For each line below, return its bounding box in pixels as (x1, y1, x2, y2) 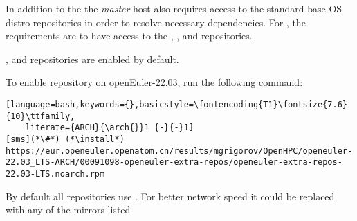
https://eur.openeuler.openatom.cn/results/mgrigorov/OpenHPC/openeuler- (6, 145, 353, 156)
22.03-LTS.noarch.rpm (6, 168, 105, 179)
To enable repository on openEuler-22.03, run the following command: (6, 75, 303, 89)
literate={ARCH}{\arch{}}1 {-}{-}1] (25, 123, 194, 133)
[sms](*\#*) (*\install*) (6, 134, 125, 144)
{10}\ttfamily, (6, 111, 75, 121)
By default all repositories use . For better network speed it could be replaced (6, 188, 335, 203)
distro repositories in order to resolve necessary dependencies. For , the (6, 15, 306, 29)
